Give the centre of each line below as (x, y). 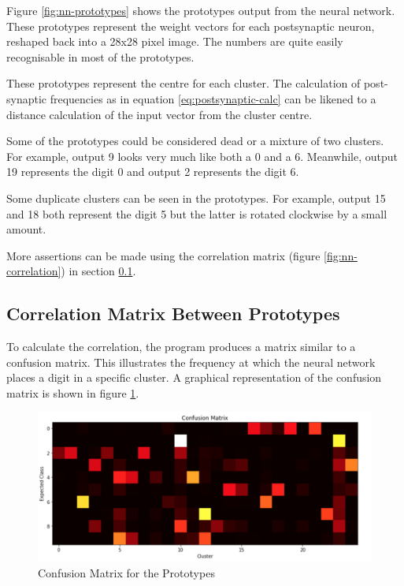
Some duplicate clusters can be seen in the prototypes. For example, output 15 (196, 198)
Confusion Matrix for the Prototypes (126, 572)
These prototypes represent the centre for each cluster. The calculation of (183, 83)
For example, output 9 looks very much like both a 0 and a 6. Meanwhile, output (202, 156)
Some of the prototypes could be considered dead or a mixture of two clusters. (195, 141)
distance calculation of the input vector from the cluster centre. (159, 114)
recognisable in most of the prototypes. (100, 56)
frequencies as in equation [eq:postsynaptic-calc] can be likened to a (213, 98)
